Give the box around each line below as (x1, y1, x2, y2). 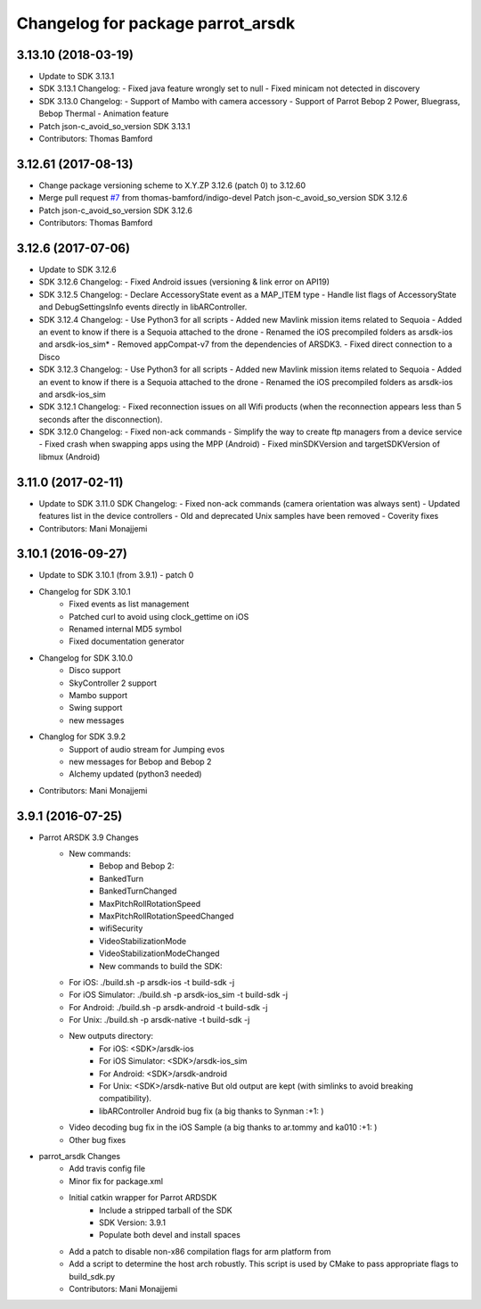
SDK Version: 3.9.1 (99, 1217, 167, 1228)
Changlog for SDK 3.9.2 (38, 731, 126, 742)
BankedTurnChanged (99, 885, 177, 896)
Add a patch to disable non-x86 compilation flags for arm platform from (69, 1246, 331, 1256)
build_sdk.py (69, 1271, 116, 1281)
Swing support (69, 703, 123, 713)
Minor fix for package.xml (69, 1175, 164, 1186)
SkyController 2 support (69, 678, 158, 688)
